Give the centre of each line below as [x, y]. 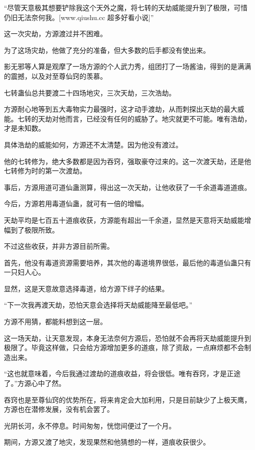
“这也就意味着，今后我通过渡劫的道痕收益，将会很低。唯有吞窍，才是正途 [122, 373]
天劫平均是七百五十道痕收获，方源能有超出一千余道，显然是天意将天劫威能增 [127, 220]
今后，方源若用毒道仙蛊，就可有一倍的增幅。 [76, 203]
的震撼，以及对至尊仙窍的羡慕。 [55, 76]
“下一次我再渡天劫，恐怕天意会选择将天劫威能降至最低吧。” [98, 305]
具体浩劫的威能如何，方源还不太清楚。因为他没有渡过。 [93, 144]
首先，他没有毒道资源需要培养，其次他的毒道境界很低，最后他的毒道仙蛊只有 [127, 262]
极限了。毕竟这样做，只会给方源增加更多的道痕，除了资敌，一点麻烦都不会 [124, 347]
